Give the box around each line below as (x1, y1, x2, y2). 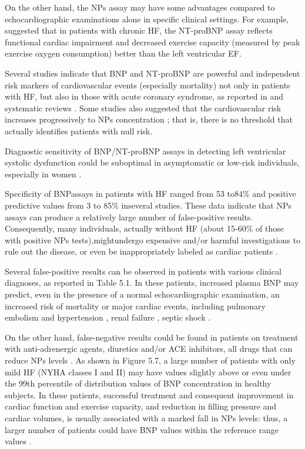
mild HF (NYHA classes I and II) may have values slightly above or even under (5, 365, 291, 378)
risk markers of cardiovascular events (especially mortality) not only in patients (5, 78, 290, 91)
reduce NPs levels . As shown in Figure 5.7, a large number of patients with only (5, 354, 296, 367)
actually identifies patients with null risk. (5, 124, 153, 137)
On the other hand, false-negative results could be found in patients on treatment (5, 331, 299, 343)
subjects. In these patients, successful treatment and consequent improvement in (5, 388, 294, 401)
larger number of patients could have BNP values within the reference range (5, 423, 279, 435)
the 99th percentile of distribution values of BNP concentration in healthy (5, 377, 272, 389)
